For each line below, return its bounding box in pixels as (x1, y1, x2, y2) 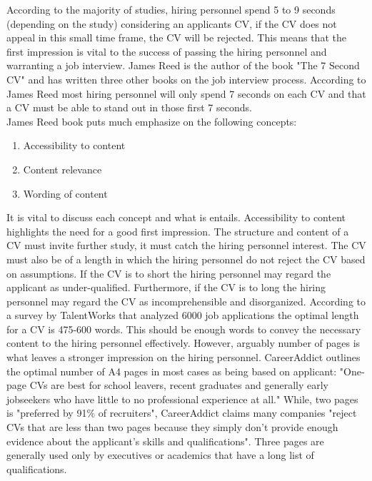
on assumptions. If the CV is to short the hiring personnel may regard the (6, 265, 331, 280)
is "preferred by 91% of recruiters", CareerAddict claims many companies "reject (6, 405, 357, 420)
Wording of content (23, 186, 108, 201)
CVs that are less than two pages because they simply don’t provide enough (6, 420, 338, 435)
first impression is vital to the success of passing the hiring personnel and (6, 44, 327, 59)
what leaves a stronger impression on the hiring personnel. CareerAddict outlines (6, 350, 361, 365)
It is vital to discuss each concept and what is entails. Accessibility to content (6, 210, 346, 225)
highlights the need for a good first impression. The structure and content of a (6, 223, 349, 238)
